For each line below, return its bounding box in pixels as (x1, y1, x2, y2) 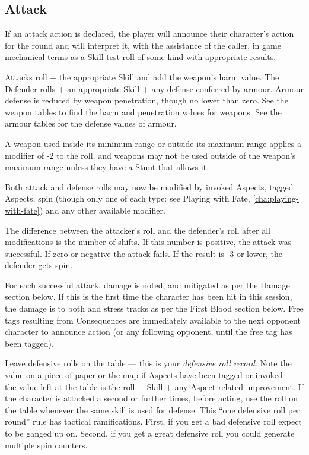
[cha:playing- (253, 192, 299, 205)
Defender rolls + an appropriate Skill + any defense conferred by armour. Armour (5, 82, 304, 95)
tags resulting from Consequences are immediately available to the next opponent (5, 313, 301, 326)
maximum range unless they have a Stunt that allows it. (5, 161, 209, 173)
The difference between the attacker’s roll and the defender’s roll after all (5, 224, 270, 236)
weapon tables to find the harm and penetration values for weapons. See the (5, 105, 282, 118)
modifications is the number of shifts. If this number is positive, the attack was (5, 236, 292, 248)
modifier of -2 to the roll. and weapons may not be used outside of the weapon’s (5, 149, 296, 161)
